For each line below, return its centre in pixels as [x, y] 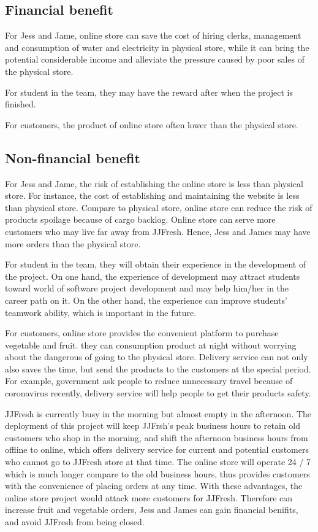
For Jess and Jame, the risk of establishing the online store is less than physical [154, 183]
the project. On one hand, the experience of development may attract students [153, 276]
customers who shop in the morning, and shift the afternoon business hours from [157, 437]
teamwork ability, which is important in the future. [101, 312]
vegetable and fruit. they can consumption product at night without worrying [151, 345]
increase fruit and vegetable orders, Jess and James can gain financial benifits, [152, 510]
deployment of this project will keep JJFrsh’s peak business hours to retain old [153, 426]
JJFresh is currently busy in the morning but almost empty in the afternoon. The [158, 413]
